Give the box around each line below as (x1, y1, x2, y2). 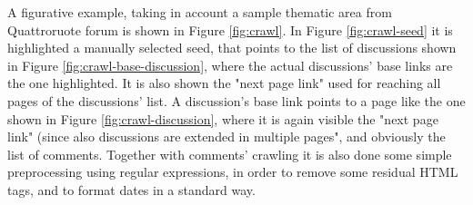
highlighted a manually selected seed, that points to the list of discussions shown (7, 38, 457, 57)
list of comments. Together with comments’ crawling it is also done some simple (7, 144, 452, 163)
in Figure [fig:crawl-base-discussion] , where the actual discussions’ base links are (7, 55, 453, 74)
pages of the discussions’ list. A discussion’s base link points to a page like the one (7, 91, 466, 110)
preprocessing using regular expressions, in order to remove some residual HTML (7, 162, 458, 181)
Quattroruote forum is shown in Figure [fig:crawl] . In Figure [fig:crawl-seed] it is (7, 20, 453, 39)
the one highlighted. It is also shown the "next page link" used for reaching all (7, 73, 441, 93)
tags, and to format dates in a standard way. (7, 180, 256, 199)
